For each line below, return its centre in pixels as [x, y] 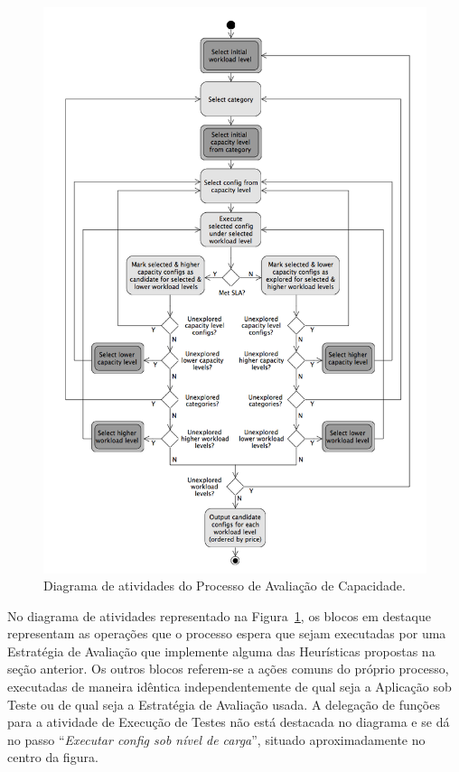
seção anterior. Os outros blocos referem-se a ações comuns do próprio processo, [228, 669]
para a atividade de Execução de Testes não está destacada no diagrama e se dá [229, 722]
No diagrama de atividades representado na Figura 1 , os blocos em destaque [219, 615]
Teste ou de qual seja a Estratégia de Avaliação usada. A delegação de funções [224, 704]
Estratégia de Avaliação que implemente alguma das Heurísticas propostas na [221, 651]
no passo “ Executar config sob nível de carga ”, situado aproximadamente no [216, 739]
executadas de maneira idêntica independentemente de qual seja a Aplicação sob [229, 687]
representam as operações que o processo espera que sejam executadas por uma [227, 633]
